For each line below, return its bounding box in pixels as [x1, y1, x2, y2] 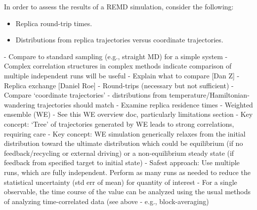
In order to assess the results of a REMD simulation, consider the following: [4, 1, 234, 11]
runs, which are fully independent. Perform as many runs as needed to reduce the [4, 167, 251, 177]
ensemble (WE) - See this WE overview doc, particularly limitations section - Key [4, 109, 253, 119]
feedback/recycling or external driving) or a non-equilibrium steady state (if [4, 147, 234, 158]
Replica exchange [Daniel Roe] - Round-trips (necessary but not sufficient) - [4, 80, 234, 90]
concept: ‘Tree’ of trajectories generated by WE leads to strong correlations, [4, 118, 234, 129]
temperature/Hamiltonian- [169, 90, 250, 100]
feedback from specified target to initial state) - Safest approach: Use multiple [4, 157, 240, 168]
